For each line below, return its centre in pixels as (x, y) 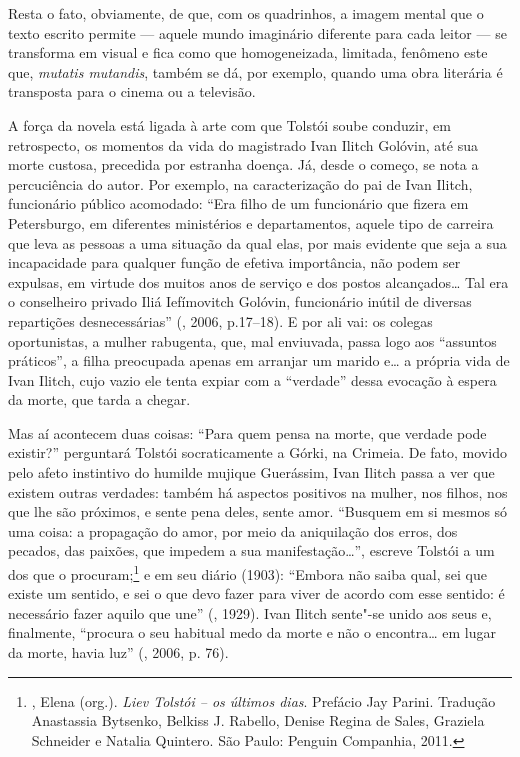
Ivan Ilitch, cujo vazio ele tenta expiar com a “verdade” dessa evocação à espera (252, 379)
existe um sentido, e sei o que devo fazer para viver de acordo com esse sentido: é (256, 593)
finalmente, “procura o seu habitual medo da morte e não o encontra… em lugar (252, 632)
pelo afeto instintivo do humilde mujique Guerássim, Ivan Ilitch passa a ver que (251, 472)
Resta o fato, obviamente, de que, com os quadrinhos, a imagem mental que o (246, 13)
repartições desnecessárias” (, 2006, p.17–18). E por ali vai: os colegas (220, 320)
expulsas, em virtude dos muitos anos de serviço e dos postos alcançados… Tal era (258, 281)
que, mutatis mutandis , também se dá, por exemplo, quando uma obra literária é (255, 71)
